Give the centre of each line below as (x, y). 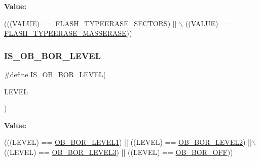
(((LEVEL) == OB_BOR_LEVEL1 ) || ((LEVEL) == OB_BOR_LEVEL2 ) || (128, 142)
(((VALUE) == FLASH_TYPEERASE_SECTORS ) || (90, 23)
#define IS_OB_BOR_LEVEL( (55, 74)
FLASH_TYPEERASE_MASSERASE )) (68, 33)
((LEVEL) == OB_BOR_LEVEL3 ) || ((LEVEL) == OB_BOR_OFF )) (119, 152)
